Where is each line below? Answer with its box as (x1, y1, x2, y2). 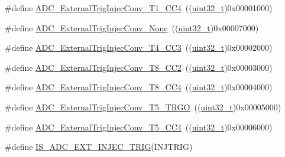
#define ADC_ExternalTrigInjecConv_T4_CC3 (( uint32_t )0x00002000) (5, 41, 273, 54)
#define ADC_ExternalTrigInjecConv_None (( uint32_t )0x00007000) (5, 21, 259, 34)
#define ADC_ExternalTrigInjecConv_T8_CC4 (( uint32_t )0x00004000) (5, 81, 273, 93)
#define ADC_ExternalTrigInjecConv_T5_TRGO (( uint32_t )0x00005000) (5, 100, 281, 113)
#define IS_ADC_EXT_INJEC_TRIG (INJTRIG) (5, 140, 193, 153)
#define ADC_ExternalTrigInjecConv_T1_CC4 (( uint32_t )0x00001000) (5, 2, 273, 14)
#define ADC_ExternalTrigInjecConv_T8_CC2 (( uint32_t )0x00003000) (5, 61, 273, 73)
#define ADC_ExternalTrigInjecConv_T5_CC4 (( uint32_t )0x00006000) (5, 120, 273, 133)
